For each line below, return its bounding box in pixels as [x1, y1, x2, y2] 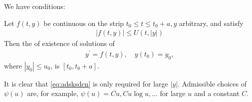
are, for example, [27, 88, 79, 98]
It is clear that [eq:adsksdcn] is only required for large [4, 78, 168, 88]
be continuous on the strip [43, 17, 124, 28]
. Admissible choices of [178, 78, 247, 88]
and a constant [194, 88, 240, 98]
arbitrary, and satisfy [179, 17, 244, 28]
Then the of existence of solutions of [4, 38, 115, 48]
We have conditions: [4, 1, 65, 11]
